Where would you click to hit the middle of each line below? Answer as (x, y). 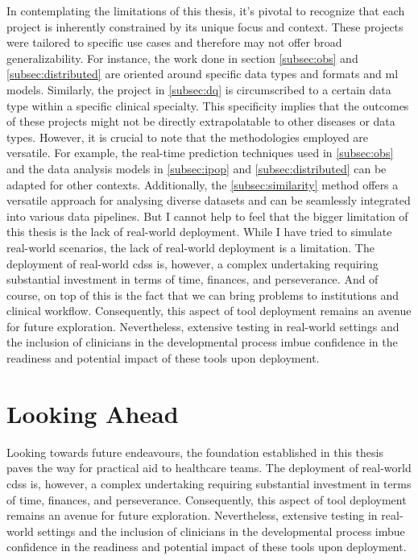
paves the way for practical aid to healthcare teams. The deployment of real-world (209, 468)
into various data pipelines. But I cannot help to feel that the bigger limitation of (207, 216)
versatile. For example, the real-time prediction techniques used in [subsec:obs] (200, 153)
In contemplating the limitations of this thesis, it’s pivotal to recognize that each (206, 10)
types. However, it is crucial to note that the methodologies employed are (188, 137)
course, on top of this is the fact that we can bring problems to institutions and (203, 295)
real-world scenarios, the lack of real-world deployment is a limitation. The (190, 247)
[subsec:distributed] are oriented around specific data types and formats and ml (203, 74)
